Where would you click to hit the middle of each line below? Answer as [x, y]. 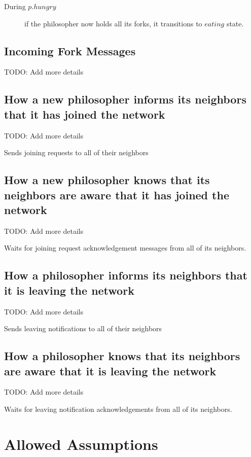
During [15, 6]
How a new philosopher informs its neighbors [125, 99]
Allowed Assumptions [81, 444]
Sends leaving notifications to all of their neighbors [83, 328]
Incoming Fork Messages [70, 50]
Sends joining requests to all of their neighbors [76, 152]
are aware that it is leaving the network [110, 371]
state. [235, 23]
